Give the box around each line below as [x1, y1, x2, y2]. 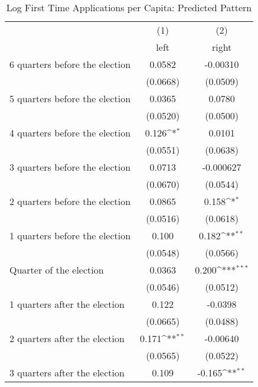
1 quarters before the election [9, 229, 131, 242]
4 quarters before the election [9, 126, 131, 139]
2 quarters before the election [9, 194, 131, 208]
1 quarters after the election [9, 297, 125, 311]
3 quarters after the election [9, 366, 125, 379]
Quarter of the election [9, 263, 104, 277]
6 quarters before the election [9, 57, 131, 71]
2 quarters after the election [9, 331, 125, 345]
